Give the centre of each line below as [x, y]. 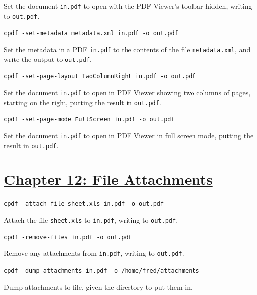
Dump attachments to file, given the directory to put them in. [98, 286]
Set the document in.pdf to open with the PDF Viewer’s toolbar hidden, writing [128, 6]
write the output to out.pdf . [48, 59]
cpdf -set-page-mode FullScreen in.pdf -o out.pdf [89, 120]
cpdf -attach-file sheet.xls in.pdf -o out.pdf [84, 204]
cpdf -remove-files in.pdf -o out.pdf [68, 237]
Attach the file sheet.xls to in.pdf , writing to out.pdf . [91, 220]
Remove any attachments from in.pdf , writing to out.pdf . [94, 253]
